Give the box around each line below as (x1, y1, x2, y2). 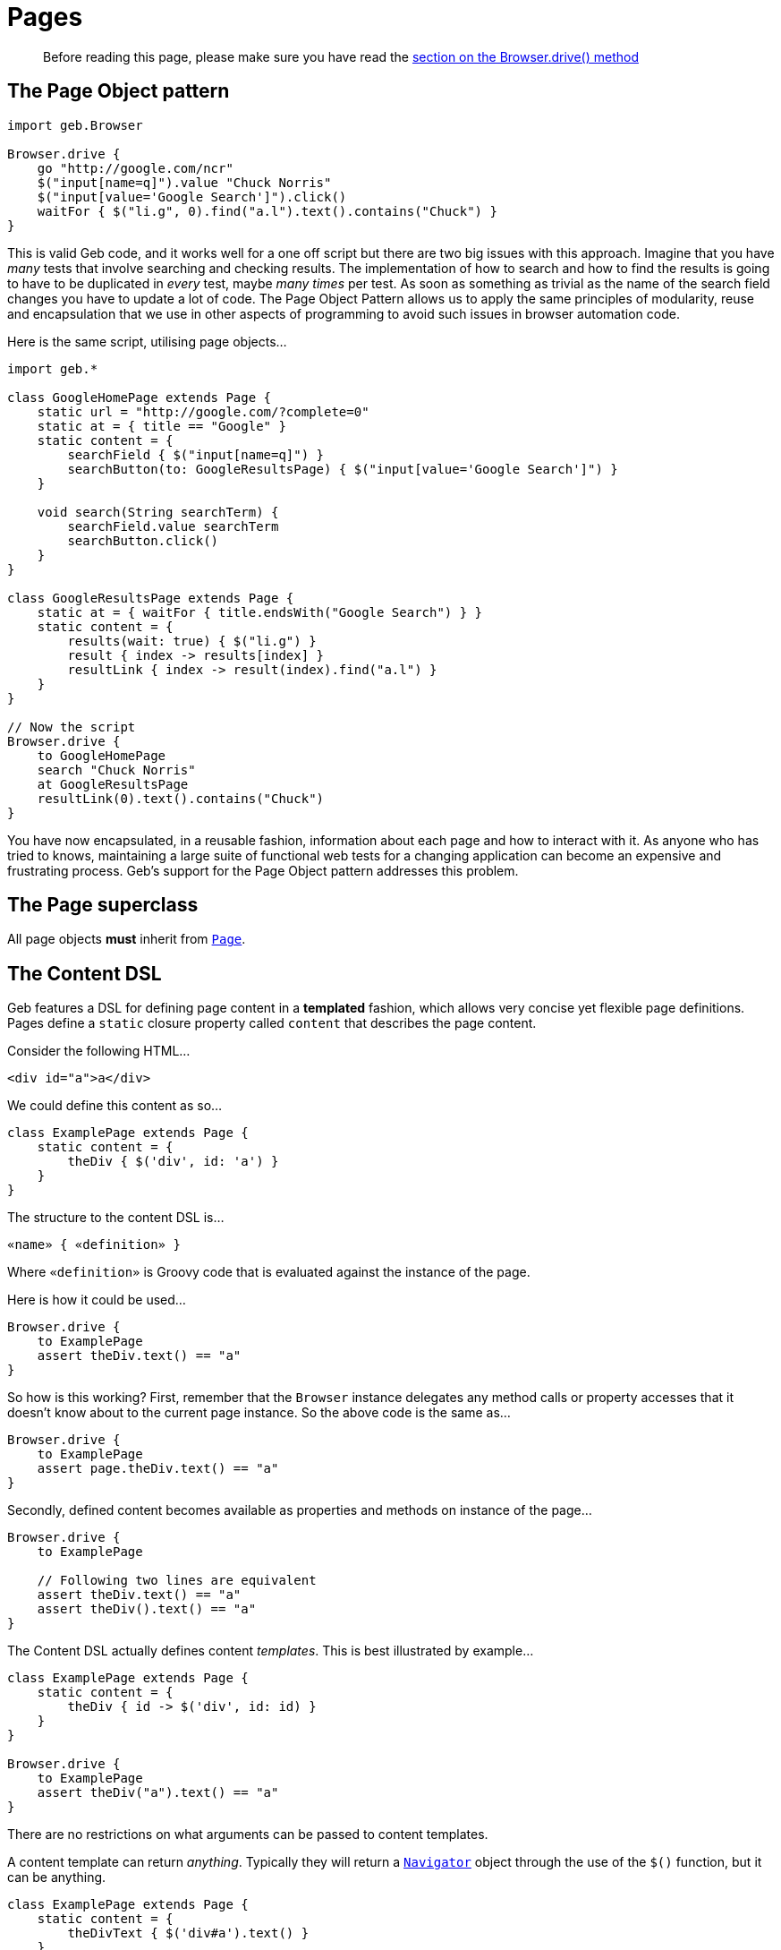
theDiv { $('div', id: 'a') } (67, 1154, 279, 1169)
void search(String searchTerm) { (37, 504, 279, 519)
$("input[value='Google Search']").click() (37, 189, 347, 204)
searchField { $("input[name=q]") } (67, 447, 325, 462)
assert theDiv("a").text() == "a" (37, 1785, 279, 1800)
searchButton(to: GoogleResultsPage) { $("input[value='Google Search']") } (67, 461, 618, 476)
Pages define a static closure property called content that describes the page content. (7, 1015, 537, 1031)
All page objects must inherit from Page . (7, 931, 246, 947)
